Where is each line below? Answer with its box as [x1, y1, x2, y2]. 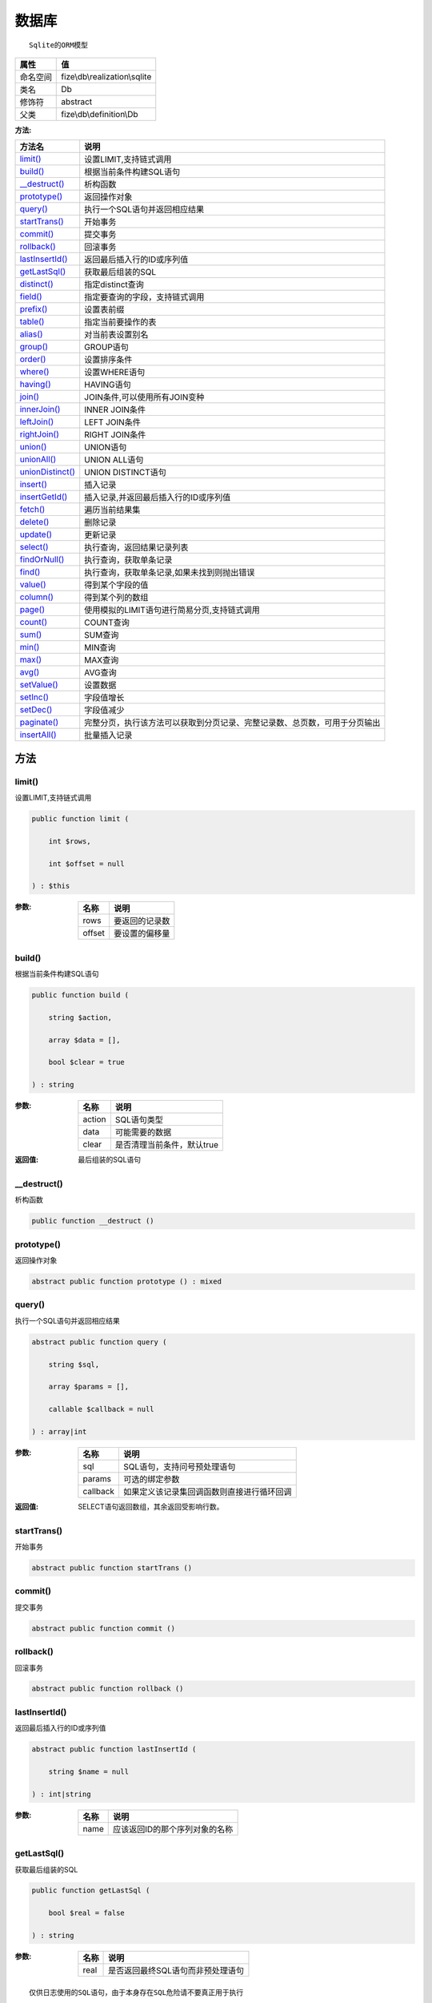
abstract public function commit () [31, 1623, 176, 1633]
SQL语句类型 [114, 1114, 164, 1126]
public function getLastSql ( [31, 1886, 150, 1895]
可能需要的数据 [114, 1126, 172, 1138]
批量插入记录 [84, 730, 133, 741]
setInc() [19, 691, 50, 703]
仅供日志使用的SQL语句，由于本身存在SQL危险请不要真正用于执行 [29, 1988, 244, 1997]
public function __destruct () [31, 1216, 155, 1226]
